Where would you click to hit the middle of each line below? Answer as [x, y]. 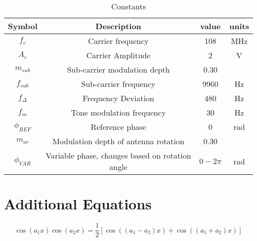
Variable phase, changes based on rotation [118, 155]
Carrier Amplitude [118, 55]
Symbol [23, 26]
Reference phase [118, 127]
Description [118, 26]
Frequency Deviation [118, 98]
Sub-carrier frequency [118, 84]
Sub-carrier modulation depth [118, 69]
